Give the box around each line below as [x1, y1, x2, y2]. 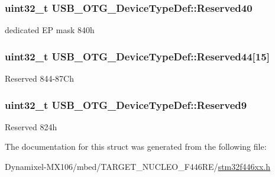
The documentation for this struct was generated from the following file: [5, 140, 267, 153]
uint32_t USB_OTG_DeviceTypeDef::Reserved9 [5, 97, 247, 112]
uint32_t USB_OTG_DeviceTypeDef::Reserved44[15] [5, 49, 270, 63]
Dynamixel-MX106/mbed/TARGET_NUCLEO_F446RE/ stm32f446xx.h [5, 160, 270, 173]
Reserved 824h [5, 120, 57, 133]
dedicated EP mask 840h [5, 24, 95, 36]
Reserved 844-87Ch [5, 72, 74, 85]
